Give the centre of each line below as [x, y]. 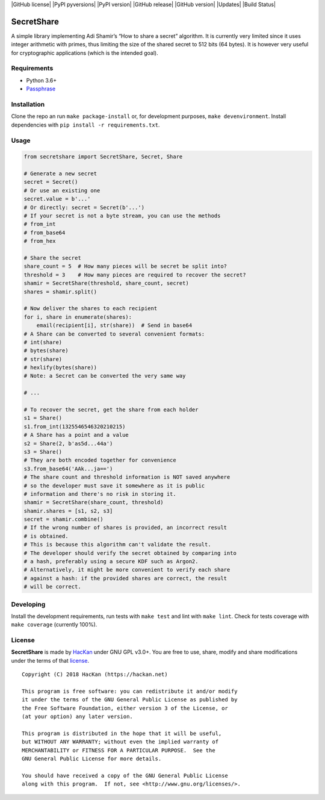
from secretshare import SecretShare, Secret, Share [103, 157]
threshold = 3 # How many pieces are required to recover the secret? [135, 275]
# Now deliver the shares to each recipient [91, 308]
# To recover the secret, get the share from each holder [111, 410]
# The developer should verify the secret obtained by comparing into [130, 553]
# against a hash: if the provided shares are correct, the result [125, 578]
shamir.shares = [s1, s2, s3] [68, 511]
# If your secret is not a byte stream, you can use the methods [122, 216]
